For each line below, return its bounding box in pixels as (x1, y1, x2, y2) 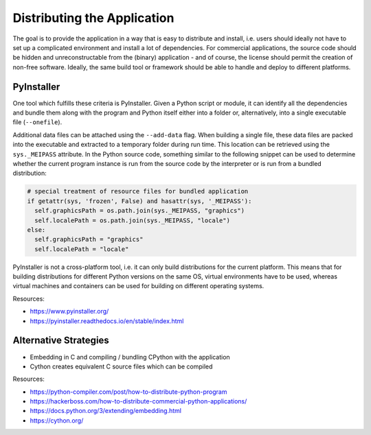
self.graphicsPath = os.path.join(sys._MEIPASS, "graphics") (34, 207, 245, 215)
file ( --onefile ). (12, 118, 63, 126)
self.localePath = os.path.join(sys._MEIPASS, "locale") (34, 216, 230, 224)
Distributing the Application (12, 10, 175, 25)
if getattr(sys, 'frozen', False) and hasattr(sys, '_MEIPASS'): (27, 197, 252, 205)
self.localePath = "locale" (34, 245, 129, 253)
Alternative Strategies (12, 335, 109, 346)
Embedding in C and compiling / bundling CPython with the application (30, 353, 230, 361)
